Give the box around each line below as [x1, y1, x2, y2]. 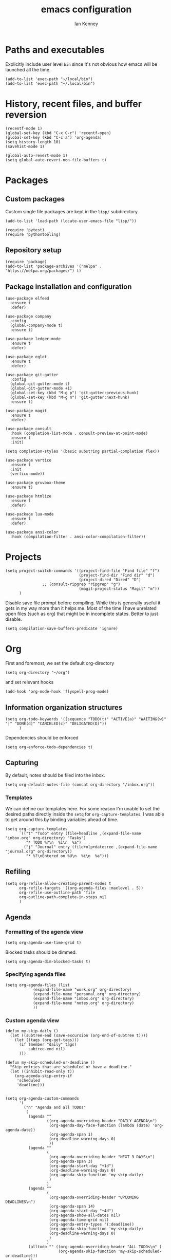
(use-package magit [5, 409, 47, 414]
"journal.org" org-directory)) [5, 849, 72, 854]
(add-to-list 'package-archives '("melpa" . [5, 264, 102, 269]
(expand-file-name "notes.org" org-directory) [32, 1000, 135, 1006]
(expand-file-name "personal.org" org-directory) [32, 991, 141, 996]
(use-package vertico [5, 458, 52, 463]
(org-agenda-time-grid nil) [49, 1217, 109, 1222]
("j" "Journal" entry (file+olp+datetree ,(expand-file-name [24, 844, 158, 850]
